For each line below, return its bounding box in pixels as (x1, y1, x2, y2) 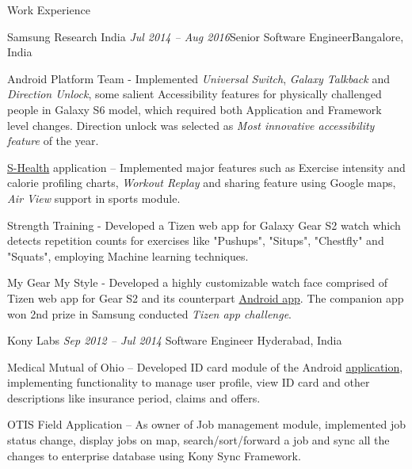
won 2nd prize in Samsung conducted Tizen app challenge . (7, 305, 292, 322)
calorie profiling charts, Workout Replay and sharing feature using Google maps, (7, 174, 396, 191)
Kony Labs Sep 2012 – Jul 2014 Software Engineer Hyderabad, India (7, 332, 342, 349)
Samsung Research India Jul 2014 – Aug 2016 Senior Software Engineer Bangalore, (7, 28, 404, 44)
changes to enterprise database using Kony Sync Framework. (7, 447, 301, 463)
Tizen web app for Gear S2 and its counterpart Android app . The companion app (7, 289, 404, 306)
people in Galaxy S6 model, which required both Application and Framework (7, 101, 382, 117)
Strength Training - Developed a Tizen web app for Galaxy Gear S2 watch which (7, 216, 401, 233)
